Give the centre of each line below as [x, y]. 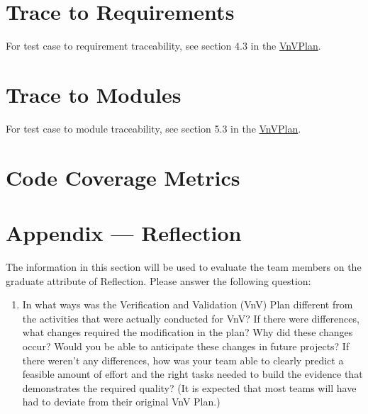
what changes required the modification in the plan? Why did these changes [188, 332]
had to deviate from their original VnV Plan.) [121, 402]
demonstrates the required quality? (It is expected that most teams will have [189, 387]
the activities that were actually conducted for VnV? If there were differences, [191, 318]
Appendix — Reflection [124, 233]
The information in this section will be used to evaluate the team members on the [184, 266]
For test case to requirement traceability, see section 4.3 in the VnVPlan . [163, 46]
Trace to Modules [94, 94]
